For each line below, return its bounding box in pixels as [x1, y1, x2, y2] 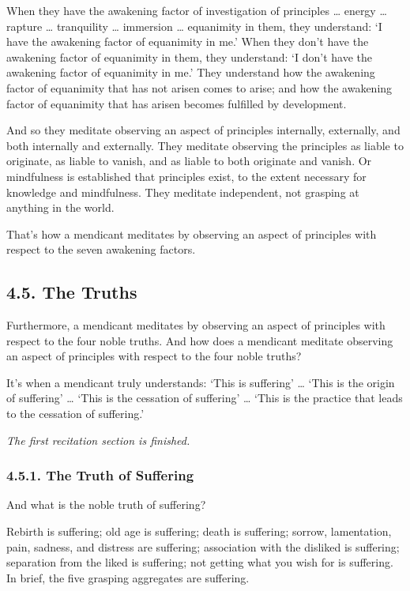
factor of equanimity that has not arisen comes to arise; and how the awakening [6, 79, 393, 96]
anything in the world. [6, 199, 115, 216]
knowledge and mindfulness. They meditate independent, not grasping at [6, 183, 359, 200]
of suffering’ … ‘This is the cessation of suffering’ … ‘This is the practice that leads [6, 390, 403, 406]
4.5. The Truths [6, 280, 137, 304]
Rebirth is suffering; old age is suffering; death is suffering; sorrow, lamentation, [6, 523, 392, 540]
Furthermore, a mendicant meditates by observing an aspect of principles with [6, 317, 386, 333]
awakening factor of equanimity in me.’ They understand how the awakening [6, 64, 375, 81]
